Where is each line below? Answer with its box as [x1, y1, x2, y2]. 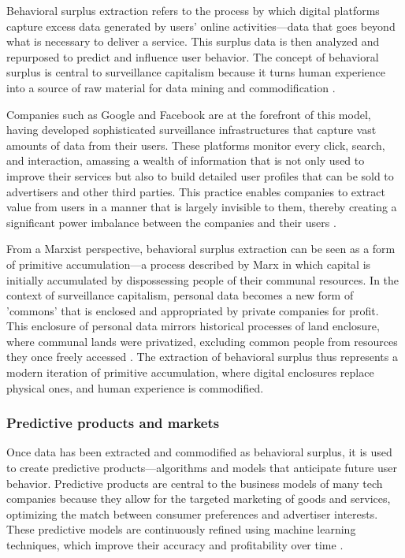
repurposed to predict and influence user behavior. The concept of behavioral [6, 48, 379, 65]
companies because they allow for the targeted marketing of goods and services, [6, 490, 391, 507]
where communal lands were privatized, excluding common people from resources [6, 333, 398, 349]
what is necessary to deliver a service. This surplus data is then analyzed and [6, 33, 380, 50]
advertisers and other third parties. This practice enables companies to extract [6, 183, 385, 199]
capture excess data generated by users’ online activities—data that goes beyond [6, 17, 396, 34]
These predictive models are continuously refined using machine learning [6, 521, 356, 538]
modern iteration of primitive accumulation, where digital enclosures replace [6, 364, 374, 381]
